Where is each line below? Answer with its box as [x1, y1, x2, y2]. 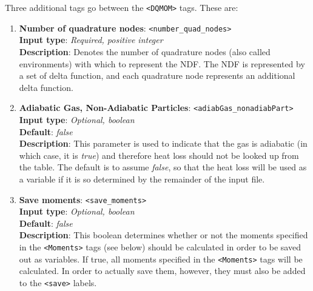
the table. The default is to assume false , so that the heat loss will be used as [19, 161, 307, 173]
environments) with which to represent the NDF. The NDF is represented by [19, 57, 305, 70]
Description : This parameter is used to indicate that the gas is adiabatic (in [19, 137, 308, 150]
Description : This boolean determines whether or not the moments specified [19, 229, 308, 241]
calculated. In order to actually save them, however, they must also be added [19, 264, 306, 277]
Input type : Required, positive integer [19, 33, 163, 46]
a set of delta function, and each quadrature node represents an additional [19, 69, 295, 82]
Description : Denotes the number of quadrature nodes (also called [19, 45, 271, 58]
